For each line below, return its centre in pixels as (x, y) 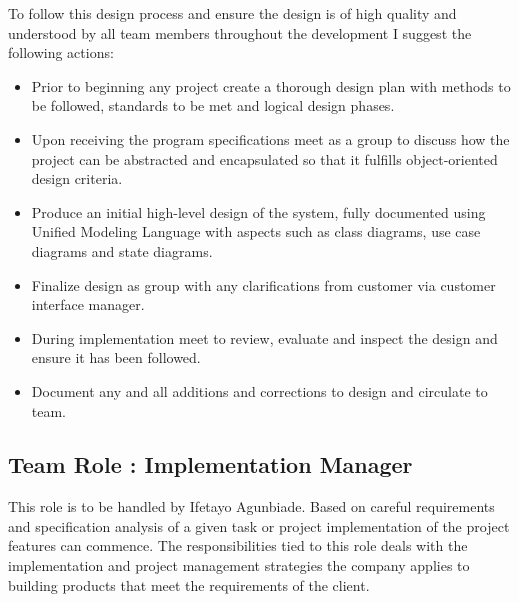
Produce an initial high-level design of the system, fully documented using (258, 211)
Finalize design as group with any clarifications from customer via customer (263, 284)
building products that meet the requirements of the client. (189, 584)
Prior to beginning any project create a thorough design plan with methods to (271, 85)
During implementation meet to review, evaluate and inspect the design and (264, 337)
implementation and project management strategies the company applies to (239, 565)
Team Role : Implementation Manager (210, 464)
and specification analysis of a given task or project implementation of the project (259, 525)
